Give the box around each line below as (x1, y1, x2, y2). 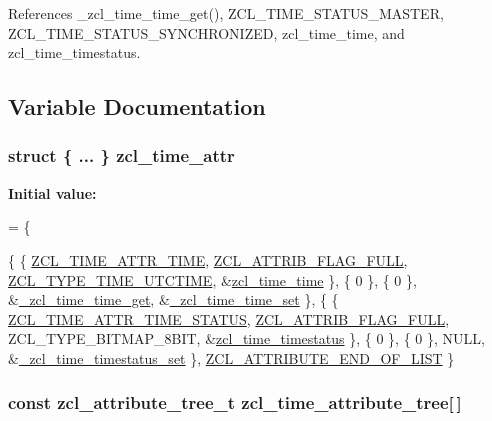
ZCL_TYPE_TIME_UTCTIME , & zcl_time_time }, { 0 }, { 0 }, (8, 269, 417, 290)
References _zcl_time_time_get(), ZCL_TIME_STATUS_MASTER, (8, 3, 444, 23)
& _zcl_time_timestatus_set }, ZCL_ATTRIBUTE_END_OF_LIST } (8, 347, 455, 368)
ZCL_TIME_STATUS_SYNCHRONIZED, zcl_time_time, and (8, 22, 405, 43)
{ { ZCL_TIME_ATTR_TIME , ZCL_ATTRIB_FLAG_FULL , (8, 249, 408, 270)
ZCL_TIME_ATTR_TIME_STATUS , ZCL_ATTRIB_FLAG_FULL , (8, 308, 450, 329)
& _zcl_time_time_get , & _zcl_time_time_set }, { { (8, 289, 339, 310)
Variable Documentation (8, 91, 266, 122)
